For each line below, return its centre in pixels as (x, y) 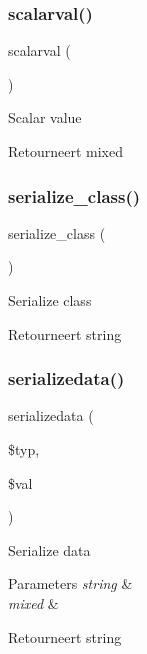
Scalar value (45, 117)
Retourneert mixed (65, 151)
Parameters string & (70, 583)
